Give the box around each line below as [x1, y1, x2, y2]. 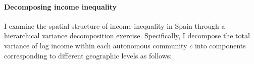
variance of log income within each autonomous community [4, 40, 187, 50]
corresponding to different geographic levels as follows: [4, 50, 172, 60]
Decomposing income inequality [4, 1, 117, 12]
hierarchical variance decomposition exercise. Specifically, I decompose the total [4, 30, 250, 41]
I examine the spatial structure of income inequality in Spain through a [4, 20, 225, 31]
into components [194, 40, 246, 50]
